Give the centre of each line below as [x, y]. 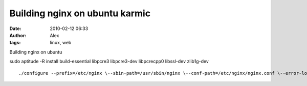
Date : [15, 28]
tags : [15, 43]
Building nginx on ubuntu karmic [80, 13]
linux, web [61, 43]
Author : [18, 35]
